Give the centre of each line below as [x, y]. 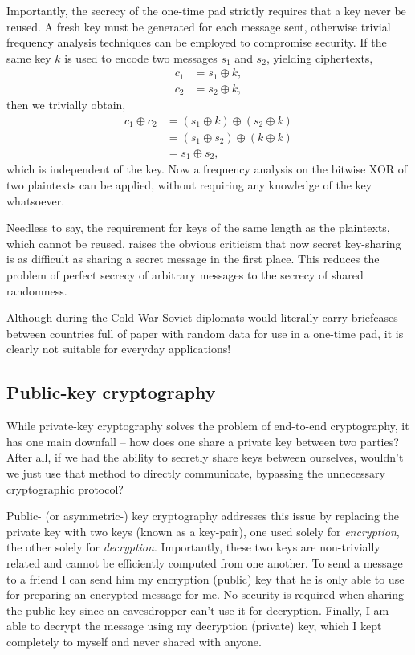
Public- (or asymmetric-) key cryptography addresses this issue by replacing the [203, 516]
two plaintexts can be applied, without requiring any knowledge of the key [189, 185]
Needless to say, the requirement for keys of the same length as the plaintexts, [198, 228]
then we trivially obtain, [66, 105]
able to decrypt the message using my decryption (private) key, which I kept [194, 626]
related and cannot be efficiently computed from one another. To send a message [205, 562]
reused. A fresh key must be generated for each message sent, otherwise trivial [199, 26]
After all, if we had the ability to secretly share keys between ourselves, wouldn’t [205, 457]
